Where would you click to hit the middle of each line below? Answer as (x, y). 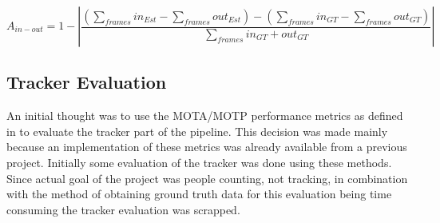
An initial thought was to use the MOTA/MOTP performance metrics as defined (205, 115)
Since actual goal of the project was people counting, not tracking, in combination (207, 178)
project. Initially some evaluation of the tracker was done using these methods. (199, 162)
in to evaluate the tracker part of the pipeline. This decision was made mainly (197, 131)
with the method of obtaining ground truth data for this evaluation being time (199, 194)
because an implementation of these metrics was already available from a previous (207, 147)
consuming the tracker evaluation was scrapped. (123, 209)
